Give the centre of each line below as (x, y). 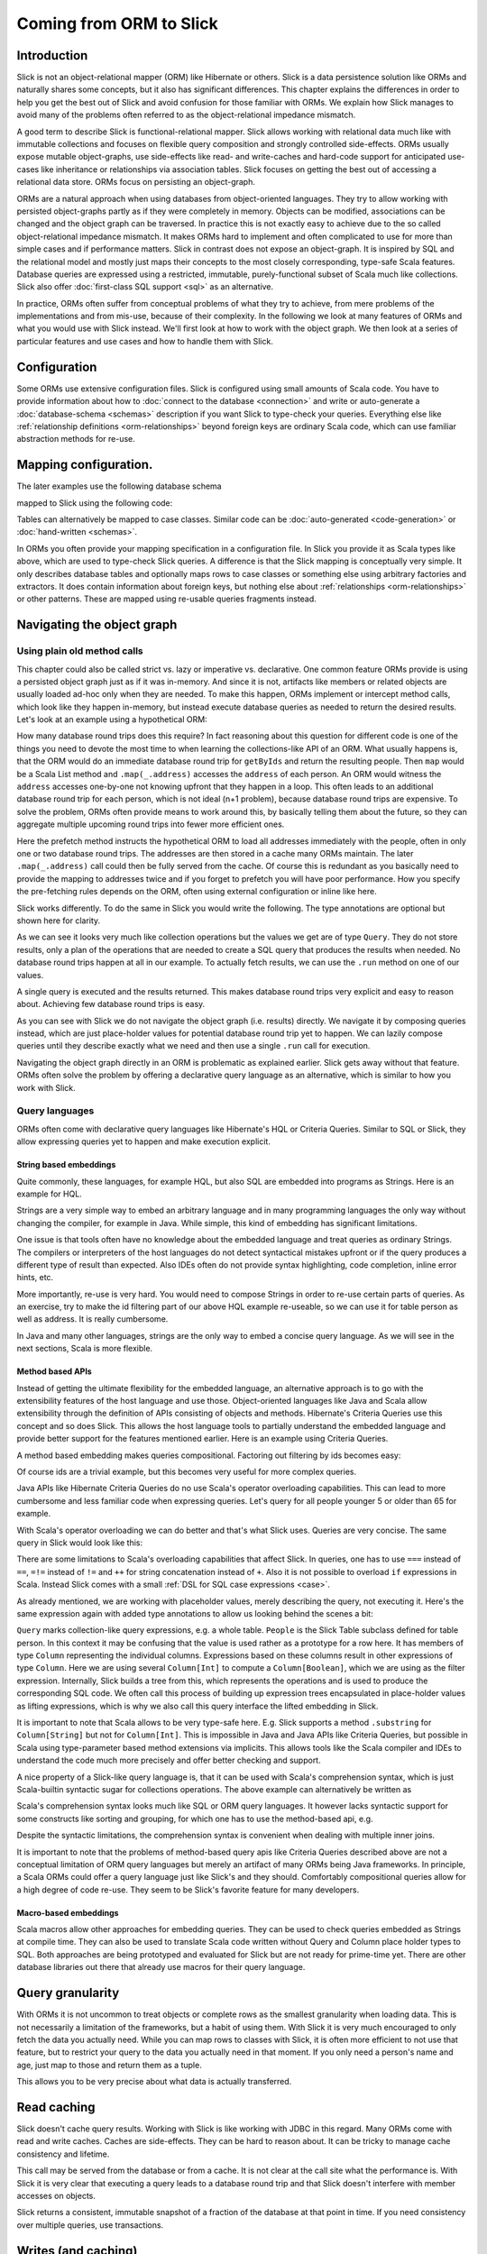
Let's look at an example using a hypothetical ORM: (112, 719)
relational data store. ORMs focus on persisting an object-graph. (136, 182)
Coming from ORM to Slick (117, 23)
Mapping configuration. (85, 465)
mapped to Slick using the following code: (95, 503)
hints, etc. (35, 1278)
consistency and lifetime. (63, 2154)
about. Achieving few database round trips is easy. (111, 1004)
